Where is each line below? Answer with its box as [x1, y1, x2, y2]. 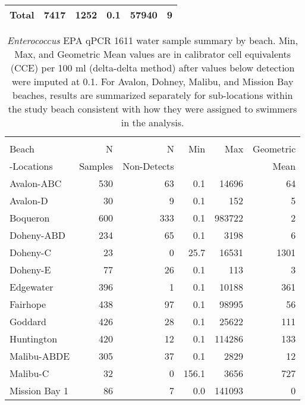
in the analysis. [121, 116, 184, 129]
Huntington [10, 332, 58, 345]
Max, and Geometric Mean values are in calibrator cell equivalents [14, 47, 291, 61]
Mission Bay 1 [10, 384, 69, 397]
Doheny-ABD [10, 228, 66, 242]
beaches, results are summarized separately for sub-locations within [12, 88, 293, 102]
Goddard [10, 314, 46, 328]
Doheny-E [10, 263, 51, 276]
